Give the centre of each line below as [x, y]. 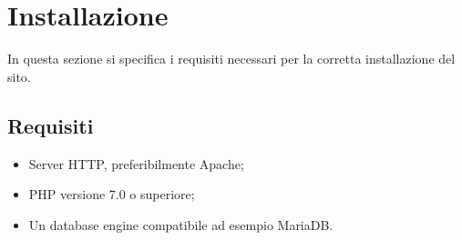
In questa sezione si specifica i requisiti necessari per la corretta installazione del [231, 59]
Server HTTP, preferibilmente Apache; [136, 163]
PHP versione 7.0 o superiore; [112, 194]
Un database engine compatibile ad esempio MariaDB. [181, 224]
